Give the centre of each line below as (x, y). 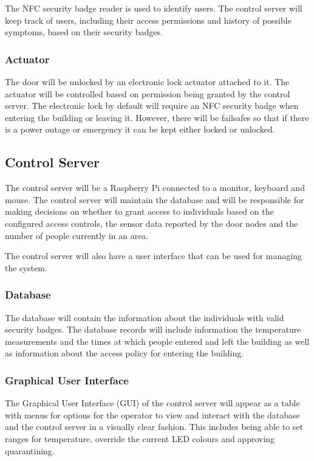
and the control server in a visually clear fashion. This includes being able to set (154, 427)
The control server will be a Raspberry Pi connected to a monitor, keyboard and (155, 188)
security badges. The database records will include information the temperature (153, 329)
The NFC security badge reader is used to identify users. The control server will (154, 8)
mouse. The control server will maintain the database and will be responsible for (155, 199)
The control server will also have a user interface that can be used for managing (153, 256)
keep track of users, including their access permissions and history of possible (148, 20)
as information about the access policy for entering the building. (125, 353)
